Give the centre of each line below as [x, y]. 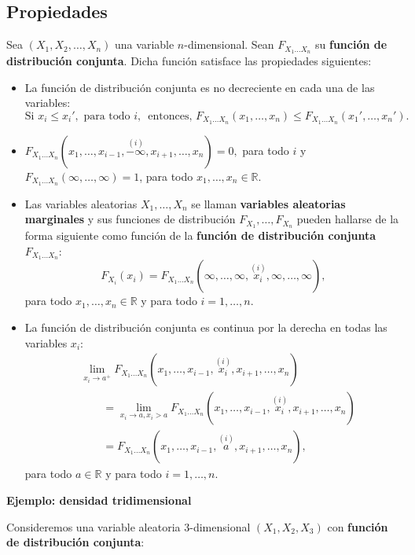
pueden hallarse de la [348, 219]
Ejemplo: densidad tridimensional [99, 500]
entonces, [170, 116]
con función [358, 526]
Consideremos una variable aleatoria [94, 526]
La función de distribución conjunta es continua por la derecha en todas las [206, 327]
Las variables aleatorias [81, 203]
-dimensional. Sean [229, 44]
